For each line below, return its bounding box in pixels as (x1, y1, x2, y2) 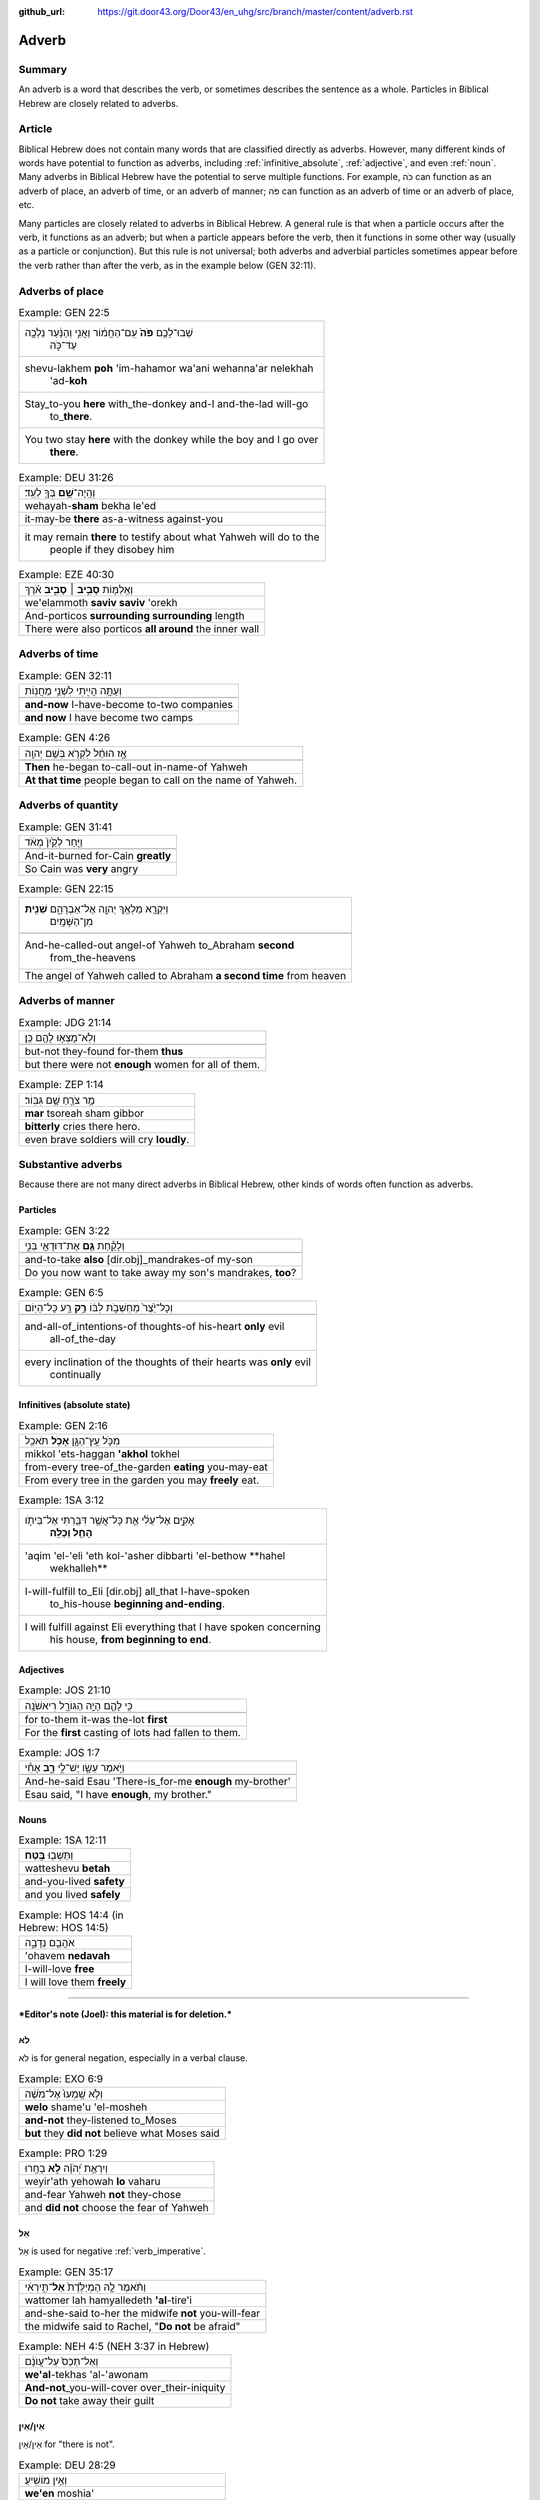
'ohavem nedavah (24, 1948, 110, 1962)
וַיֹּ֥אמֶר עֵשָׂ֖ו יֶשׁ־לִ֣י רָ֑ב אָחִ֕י (24, 1760, 125, 1774)
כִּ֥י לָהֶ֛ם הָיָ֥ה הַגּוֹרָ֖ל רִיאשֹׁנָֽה (24, 1698, 134, 1712)
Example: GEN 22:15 (18, 881, 114, 895)
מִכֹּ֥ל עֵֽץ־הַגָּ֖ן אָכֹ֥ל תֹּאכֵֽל (24, 1433, 120, 1447)
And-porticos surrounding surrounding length (24, 609, 245, 623)
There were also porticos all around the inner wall (24, 622, 260, 636)
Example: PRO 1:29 (18, 2146, 108, 2160)
